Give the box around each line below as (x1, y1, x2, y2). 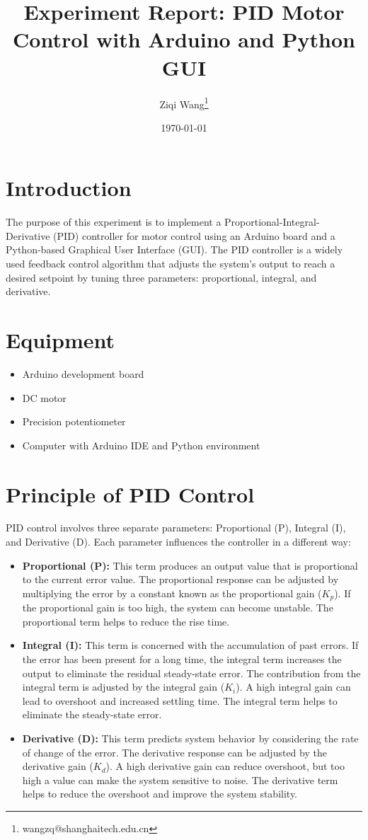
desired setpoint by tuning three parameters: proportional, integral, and (6, 270, 317, 284)
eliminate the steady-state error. (22, 707, 162, 722)
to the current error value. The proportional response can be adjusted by (22, 572, 339, 587)
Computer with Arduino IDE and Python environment (22, 437, 260, 452)
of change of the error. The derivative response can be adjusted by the (22, 744, 327, 759)
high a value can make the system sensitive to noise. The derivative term (22, 772, 338, 787)
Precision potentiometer (22, 414, 126, 429)
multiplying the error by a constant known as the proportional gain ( (22, 585, 322, 600)
